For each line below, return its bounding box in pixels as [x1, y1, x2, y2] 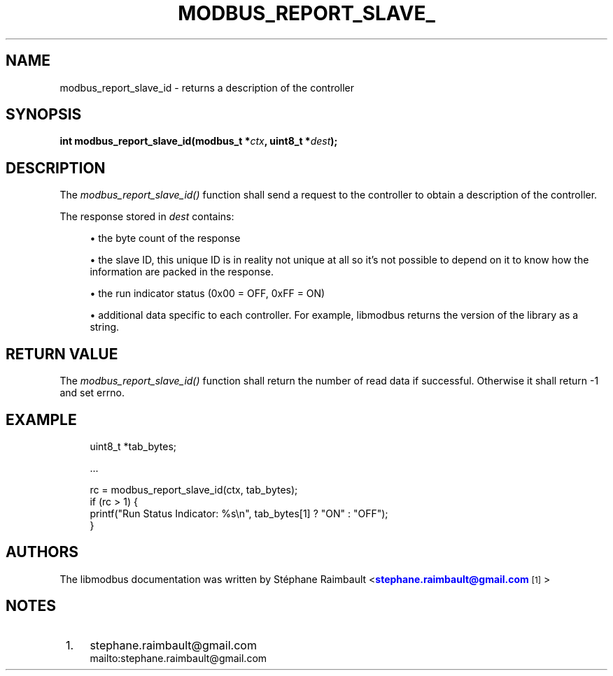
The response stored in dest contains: [59, 210, 234, 223]
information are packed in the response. [90, 266, 274, 278]
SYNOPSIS [6, 106, 82, 124]
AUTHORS [6, 543, 79, 561]
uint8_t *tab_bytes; [90, 440, 177, 452]
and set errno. [59, 387, 125, 399]
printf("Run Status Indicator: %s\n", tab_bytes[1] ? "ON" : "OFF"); [90, 507, 388, 519]
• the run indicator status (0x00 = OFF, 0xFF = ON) [90, 287, 325, 300]
